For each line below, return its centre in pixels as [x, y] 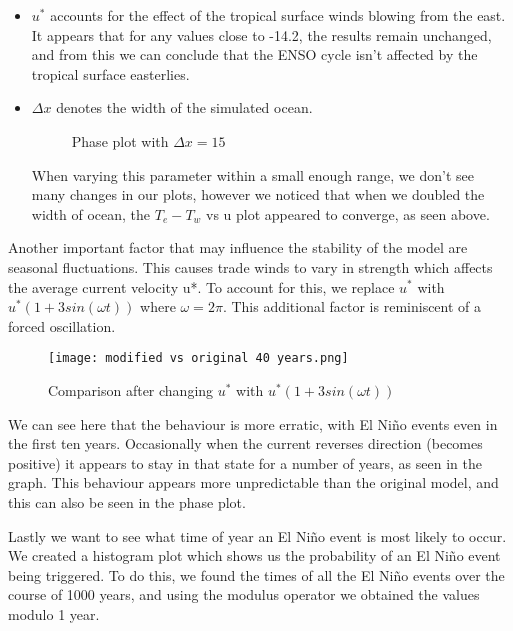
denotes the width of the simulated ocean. [184, 107]
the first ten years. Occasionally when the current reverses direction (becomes [245, 443]
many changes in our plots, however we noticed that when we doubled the [258, 194]
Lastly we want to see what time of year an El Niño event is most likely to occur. [257, 535]
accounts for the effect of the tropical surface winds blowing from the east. [278, 15]
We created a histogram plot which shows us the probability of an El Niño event [254, 555]
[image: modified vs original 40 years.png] [198, 358]
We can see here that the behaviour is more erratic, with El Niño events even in [253, 423]
